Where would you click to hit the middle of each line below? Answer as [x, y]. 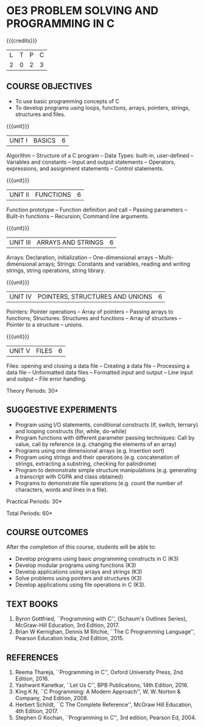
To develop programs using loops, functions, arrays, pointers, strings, [103, 108]
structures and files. [40, 114]
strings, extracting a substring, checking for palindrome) [86, 463]
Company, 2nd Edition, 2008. [52, 698]
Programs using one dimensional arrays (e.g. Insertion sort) [90, 450]
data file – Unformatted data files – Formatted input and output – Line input [100, 372]
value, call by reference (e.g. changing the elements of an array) [96, 444]
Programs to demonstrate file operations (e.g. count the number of [99, 483]
